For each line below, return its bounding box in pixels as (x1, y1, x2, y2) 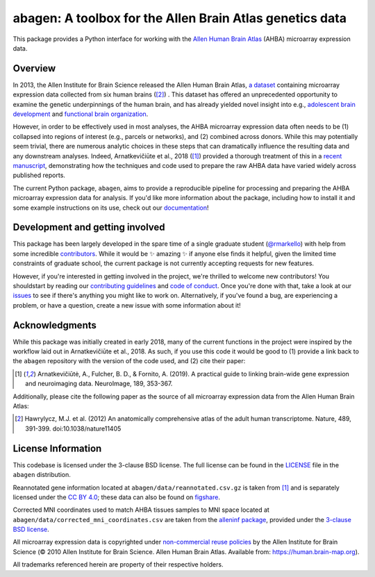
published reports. (12, 171, 66, 180)
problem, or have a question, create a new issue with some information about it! (12, 301, 241, 309)
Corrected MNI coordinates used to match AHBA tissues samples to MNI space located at (12, 505, 270, 514)
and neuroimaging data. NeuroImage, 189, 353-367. (25, 379, 173, 388)
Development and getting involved (12, 221, 166, 233)
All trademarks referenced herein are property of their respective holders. (12, 560, 224, 569)
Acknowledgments (12, 319, 97, 331)
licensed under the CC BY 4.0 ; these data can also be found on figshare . (12, 493, 220, 501)
